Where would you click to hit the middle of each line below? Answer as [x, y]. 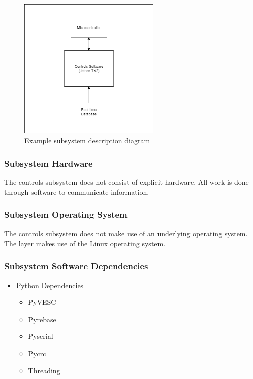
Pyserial [41, 336]
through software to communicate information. [77, 192]
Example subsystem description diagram [87, 140]
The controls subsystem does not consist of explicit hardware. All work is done [126, 182]
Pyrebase [42, 319]
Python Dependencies [50, 285]
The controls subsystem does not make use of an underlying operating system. [126, 233]
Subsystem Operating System [66, 214]
